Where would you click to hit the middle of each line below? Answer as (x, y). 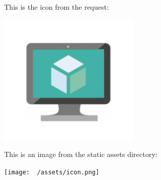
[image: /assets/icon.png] (52, 172)
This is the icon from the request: (56, 7)
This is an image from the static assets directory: (81, 154)
